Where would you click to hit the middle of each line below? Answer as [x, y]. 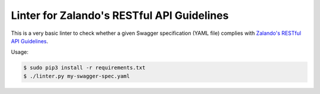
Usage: [20, 52]
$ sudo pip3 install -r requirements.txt [84, 68]
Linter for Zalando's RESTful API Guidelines [120, 15]
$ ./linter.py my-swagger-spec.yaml [77, 76]
